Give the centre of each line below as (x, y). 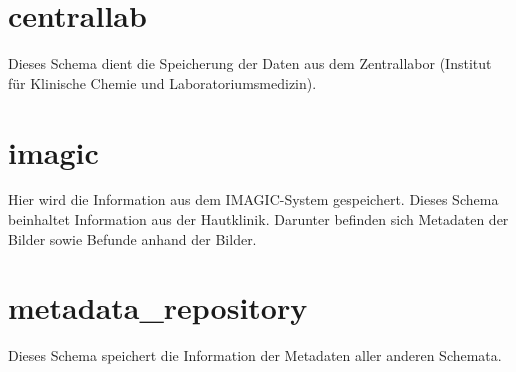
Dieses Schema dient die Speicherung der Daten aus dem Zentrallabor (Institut (250, 63)
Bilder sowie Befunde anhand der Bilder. (132, 238)
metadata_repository (158, 307)
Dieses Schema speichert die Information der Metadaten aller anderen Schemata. (255, 355)
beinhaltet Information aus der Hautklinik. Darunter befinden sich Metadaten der (258, 219)
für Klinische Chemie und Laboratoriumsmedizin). (162, 82)
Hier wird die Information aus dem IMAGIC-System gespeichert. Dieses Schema (253, 199)
